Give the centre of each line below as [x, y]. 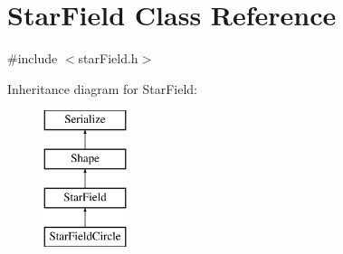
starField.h [108, 58]
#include [33, 58]
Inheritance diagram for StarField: [102, 88]
